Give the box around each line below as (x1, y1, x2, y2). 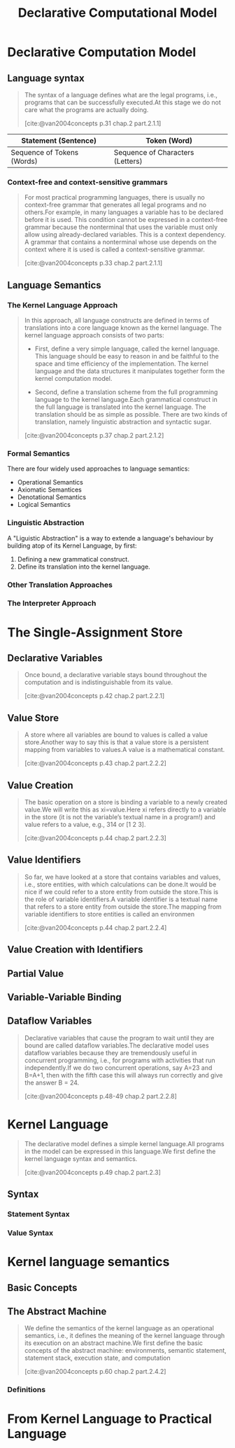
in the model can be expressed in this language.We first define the (24, 1147, 216, 1155)
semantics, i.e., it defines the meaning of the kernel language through (24, 1332, 225, 1340)
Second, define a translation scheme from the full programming (34, 387, 218, 396)
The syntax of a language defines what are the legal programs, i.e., (24, 91, 218, 99)
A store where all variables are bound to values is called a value (24, 730, 208, 739)
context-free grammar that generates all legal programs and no (24, 201, 207, 209)
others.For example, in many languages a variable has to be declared (24, 208, 224, 216)
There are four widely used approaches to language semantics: (7, 464, 190, 473)
